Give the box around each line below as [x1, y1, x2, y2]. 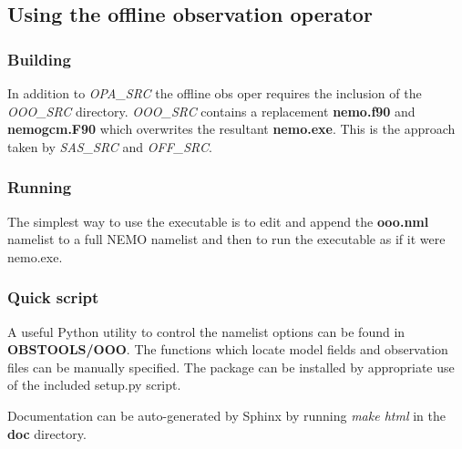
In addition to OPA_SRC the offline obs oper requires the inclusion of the [7, 84, 422, 102]
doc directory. [7, 423, 87, 443]
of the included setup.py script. [7, 375, 181, 394]
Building [7, 47, 71, 70]
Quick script [7, 286, 99, 309]
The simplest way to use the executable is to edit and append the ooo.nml [7, 211, 429, 230]
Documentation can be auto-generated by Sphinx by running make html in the [7, 405, 446, 424]
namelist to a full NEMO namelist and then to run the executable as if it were [7, 230, 446, 249]
